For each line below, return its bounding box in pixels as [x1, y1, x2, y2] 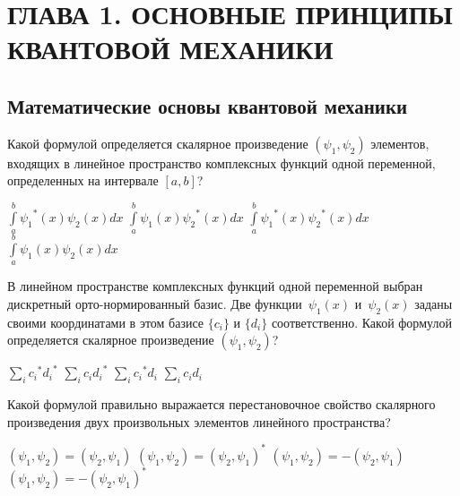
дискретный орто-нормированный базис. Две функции [7, 294, 302, 312]
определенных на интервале [7, 171, 159, 190]
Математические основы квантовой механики [7, 91, 408, 119]
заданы [414, 294, 453, 312]
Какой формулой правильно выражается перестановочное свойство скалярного [7, 395, 436, 414]
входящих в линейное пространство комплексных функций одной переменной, [7, 153, 436, 172]
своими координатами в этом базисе [7, 312, 204, 331]
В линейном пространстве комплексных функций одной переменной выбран [7, 277, 423, 295]
